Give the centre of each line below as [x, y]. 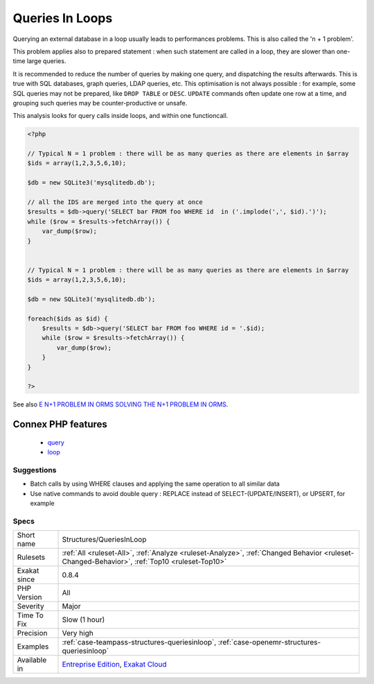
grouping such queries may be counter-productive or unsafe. [100, 103]
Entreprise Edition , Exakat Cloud [114, 665]
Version [29, 597]
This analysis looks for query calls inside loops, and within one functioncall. [121, 116]
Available [32, 660]
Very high [78, 633]
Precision [32, 633]
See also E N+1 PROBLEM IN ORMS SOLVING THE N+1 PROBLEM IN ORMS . [121, 404]
